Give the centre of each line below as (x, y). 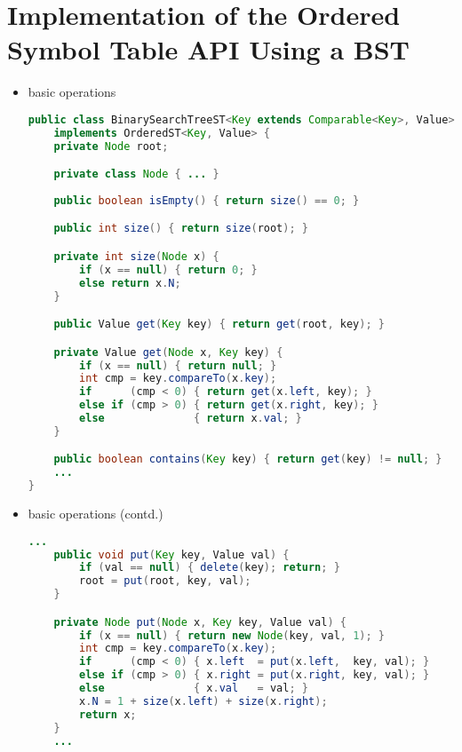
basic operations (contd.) (96, 514)
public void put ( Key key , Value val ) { (171, 554)
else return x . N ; (130, 283)
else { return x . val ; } (191, 419)
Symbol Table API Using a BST (209, 49)
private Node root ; (111, 146)
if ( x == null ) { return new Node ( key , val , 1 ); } (232, 635)
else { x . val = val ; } (194, 689)
